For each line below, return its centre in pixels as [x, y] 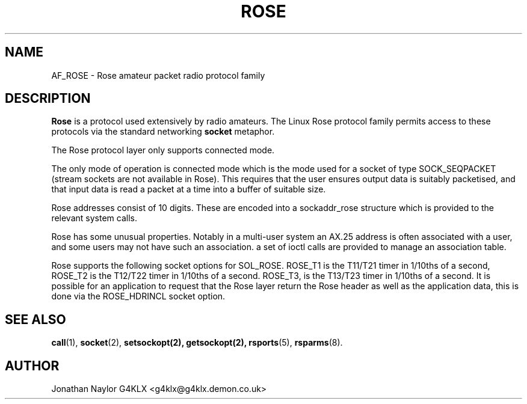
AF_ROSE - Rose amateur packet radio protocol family [158, 75]
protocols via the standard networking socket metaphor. [163, 132]
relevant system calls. [94, 218]
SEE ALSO [35, 319]
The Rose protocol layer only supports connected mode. [163, 150]
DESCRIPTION [48, 99]
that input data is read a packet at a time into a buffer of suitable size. [189, 189]
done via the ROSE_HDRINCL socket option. [138, 296]
